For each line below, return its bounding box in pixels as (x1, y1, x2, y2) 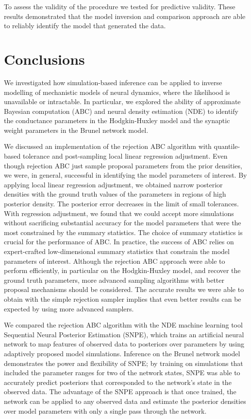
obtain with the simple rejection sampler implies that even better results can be (4, 293, 241, 304)
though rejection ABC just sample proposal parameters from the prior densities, (4, 160, 242, 170)
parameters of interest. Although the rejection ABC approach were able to (4, 255, 225, 266)
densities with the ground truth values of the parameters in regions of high (4, 189, 226, 199)
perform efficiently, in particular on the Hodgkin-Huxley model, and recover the (4, 265, 241, 275)
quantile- (214, 141, 240, 151)
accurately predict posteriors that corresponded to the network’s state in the (4, 377, 232, 387)
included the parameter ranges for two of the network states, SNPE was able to (4, 367, 240, 378)
